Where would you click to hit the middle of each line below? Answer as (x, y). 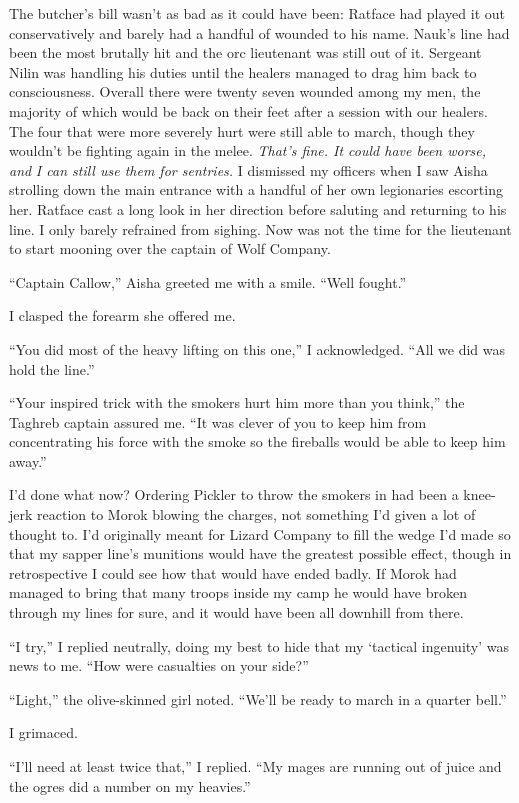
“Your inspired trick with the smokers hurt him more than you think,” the (237, 402)
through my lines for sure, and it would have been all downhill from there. (236, 612)
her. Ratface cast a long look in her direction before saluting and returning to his (258, 208)
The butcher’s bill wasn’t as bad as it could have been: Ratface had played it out (257, 13)
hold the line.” (52, 368)
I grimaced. (43, 732)
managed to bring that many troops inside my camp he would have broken (238, 592)
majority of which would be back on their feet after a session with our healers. (248, 110)
